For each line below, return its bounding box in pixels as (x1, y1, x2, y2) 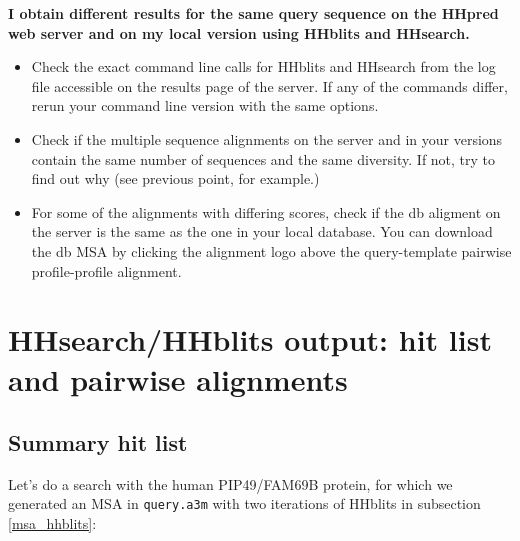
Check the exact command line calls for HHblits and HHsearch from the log (31, 56, 496, 77)
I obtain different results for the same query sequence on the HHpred (8, 3, 499, 23)
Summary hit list (8, 427, 188, 458)
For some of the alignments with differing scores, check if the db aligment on (31, 201, 501, 222)
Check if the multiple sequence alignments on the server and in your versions (31, 128, 503, 149)
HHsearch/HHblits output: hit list (8, 319, 492, 360)
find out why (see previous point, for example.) (31, 168, 320, 189)
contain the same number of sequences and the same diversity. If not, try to (31, 148, 496, 169)
